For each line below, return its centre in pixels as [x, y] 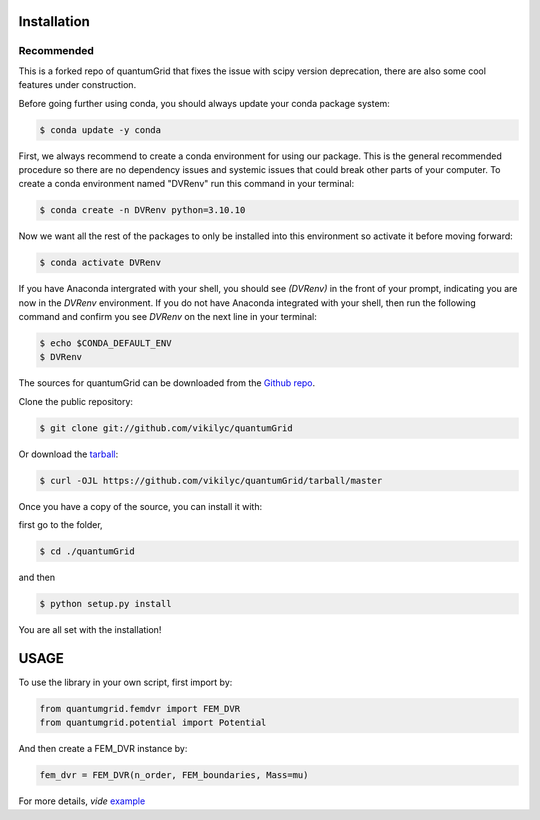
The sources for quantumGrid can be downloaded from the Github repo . [167, 383]
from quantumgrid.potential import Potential [153, 723]
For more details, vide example [82, 801]
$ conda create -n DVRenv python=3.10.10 [142, 210]
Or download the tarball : [68, 454]
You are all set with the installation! [90, 630]
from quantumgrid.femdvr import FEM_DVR [139, 708]
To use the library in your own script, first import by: [125, 682]
